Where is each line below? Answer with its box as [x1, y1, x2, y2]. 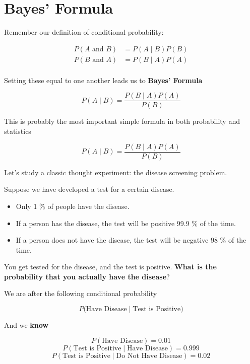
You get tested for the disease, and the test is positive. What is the [4, 261, 217, 272]
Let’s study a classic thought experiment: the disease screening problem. [4, 167, 227, 177]
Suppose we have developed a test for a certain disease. [4, 184, 174, 194]
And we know [4, 320, 49, 330]
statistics [4, 126, 31, 136]
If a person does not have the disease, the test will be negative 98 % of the [16, 235, 246, 245]
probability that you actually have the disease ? [4, 271, 170, 281]
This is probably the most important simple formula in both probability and [4, 116, 240, 126]
